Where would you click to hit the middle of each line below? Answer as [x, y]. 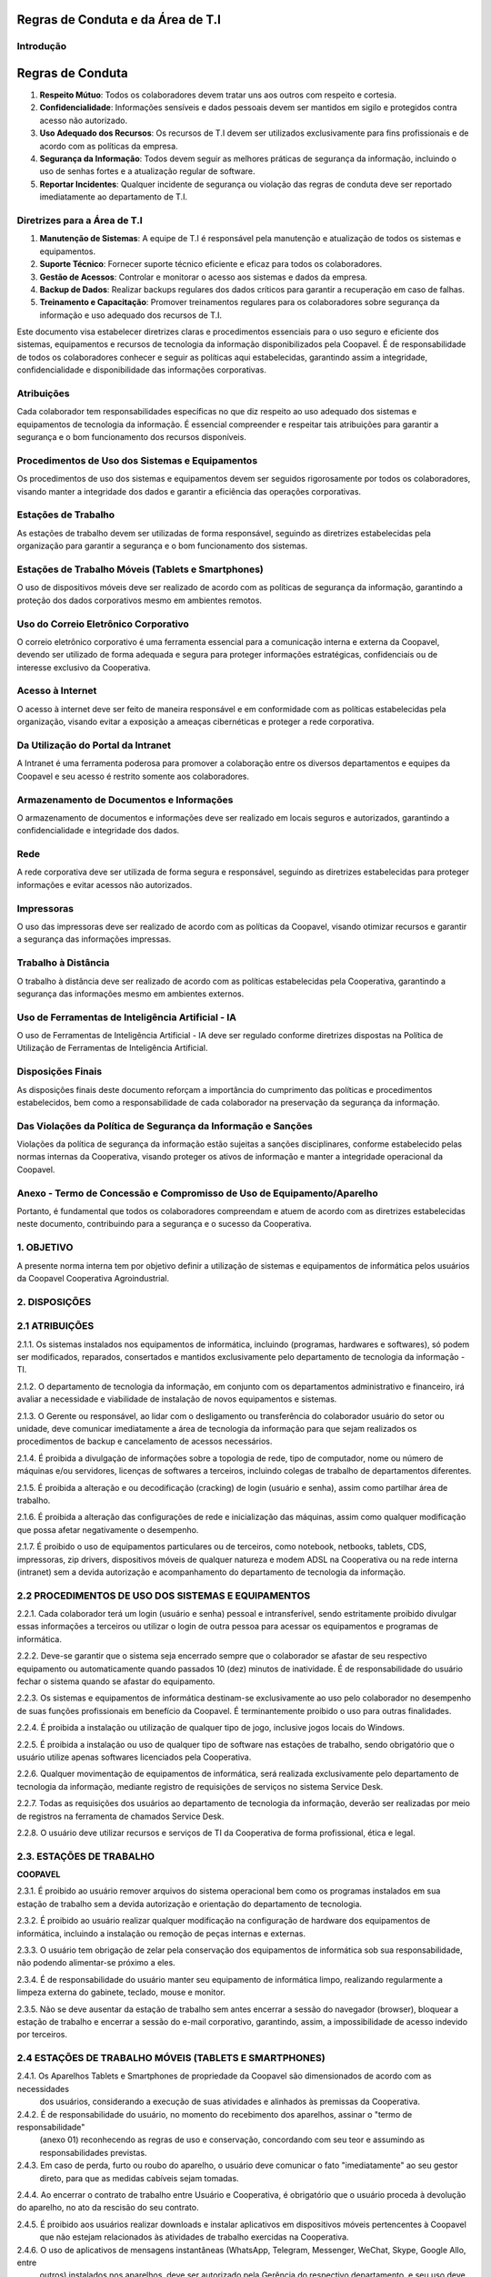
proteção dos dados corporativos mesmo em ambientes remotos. [140, 600]
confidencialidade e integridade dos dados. [98, 831]
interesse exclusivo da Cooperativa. [84, 667]
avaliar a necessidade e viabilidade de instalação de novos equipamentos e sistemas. [177, 1399]
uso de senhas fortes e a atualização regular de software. [147, 171]
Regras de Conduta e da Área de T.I [119, 20]
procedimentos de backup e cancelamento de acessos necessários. [145, 1441]
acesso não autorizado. [83, 120]
